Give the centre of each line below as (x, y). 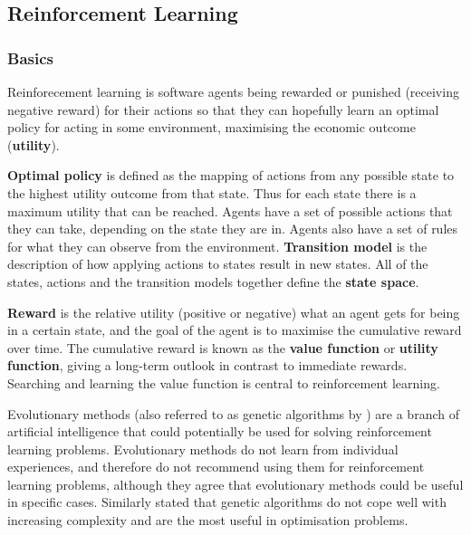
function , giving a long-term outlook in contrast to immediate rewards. (207, 365)
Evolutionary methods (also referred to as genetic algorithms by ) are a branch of (233, 413)
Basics (30, 57)
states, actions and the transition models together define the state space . (213, 281)
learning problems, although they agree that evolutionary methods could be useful (235, 484)
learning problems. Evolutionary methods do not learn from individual (203, 449)
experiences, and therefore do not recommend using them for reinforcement (216, 467)
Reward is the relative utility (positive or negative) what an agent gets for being (234, 312)
